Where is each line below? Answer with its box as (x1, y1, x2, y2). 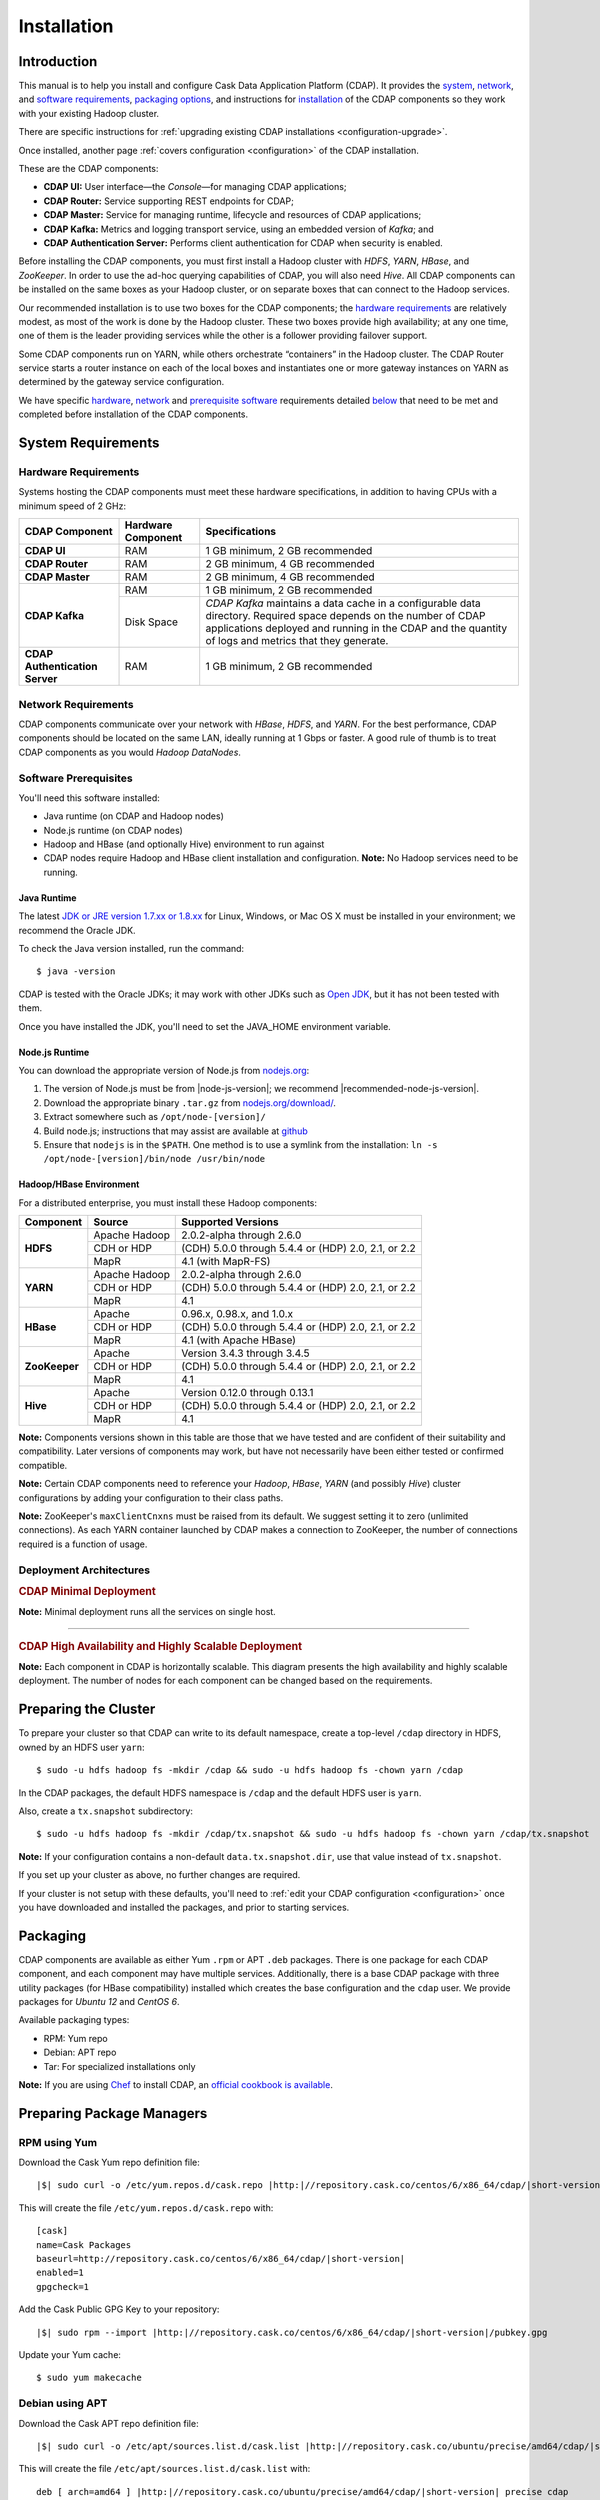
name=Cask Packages (36, 2239, 132, 2250)
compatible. (18, 1459, 68, 1471)
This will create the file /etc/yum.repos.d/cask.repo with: (18, 2201, 274, 2214)
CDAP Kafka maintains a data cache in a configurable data (205, 596, 482, 610)
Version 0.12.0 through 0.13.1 (181, 1386, 314, 1400)
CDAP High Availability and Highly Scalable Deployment (18, 1639, 303, 1653)
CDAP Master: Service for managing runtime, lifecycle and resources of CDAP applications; (43, 209, 422, 221)
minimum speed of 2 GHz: (18, 500, 127, 512)
